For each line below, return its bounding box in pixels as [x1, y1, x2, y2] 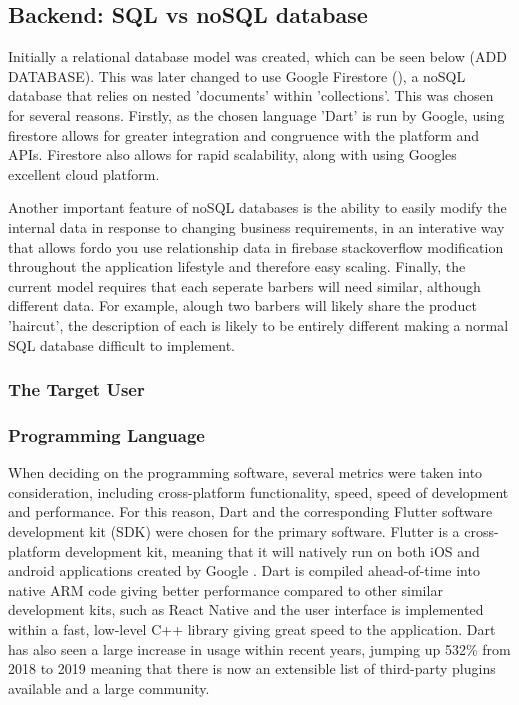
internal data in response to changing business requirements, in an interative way [8, 216, 505, 237]
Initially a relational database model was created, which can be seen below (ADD [8, 46, 507, 67]
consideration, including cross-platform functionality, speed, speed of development [8, 481, 509, 502]
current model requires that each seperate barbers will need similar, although [8, 275, 481, 296]
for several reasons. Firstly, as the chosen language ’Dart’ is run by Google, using [8, 104, 505, 125]
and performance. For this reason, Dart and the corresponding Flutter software [8, 501, 493, 522]
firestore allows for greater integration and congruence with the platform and [8, 124, 480, 145]
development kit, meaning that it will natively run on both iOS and [65, 540, 480, 561]
